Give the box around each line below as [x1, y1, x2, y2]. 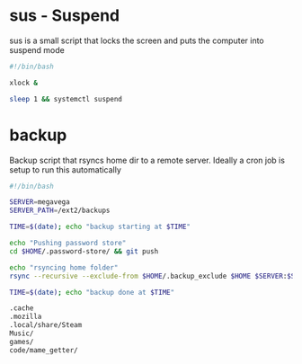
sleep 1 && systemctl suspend [9, 94, 123, 103]
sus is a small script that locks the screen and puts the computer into [9, 35, 265, 46]
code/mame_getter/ [9, 345, 78, 355]
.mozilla [9, 312, 42, 322]
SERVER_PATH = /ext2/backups [9, 206, 111, 216]
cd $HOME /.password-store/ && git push [9, 246, 159, 256]
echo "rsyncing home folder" [9, 262, 119, 272]
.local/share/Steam [9, 321, 83, 330]
